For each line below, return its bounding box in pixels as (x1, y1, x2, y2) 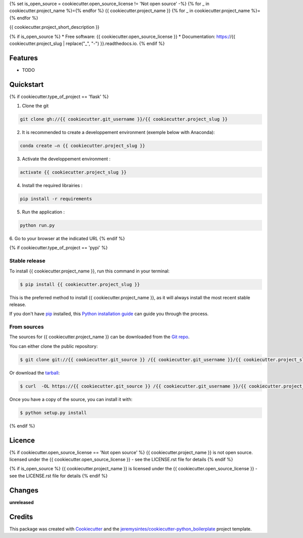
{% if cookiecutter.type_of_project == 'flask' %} (9, 94, 109, 100)
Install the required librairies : (22, 183, 83, 189)
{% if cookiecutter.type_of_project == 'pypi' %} (9, 245, 108, 251)
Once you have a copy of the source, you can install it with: (9, 396, 133, 402)
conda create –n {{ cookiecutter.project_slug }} (20, 143, 145, 149)
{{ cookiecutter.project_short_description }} (9, 24, 99, 30)
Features (9, 54, 38, 62)
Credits (9, 512, 33, 521)
